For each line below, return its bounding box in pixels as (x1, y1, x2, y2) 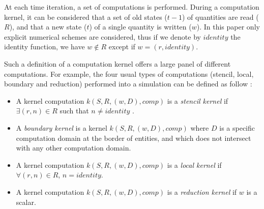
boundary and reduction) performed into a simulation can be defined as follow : (4, 78, 252, 89)
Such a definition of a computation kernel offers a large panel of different (4, 58, 231, 69)
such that (60, 105, 89, 116)
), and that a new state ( (9, 21, 87, 32)
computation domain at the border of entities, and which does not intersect (16, 132, 251, 143)
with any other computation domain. (16, 142, 131, 153)
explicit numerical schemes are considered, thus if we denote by (4, 31, 201, 42)
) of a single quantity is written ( (89, 21, 192, 32)
